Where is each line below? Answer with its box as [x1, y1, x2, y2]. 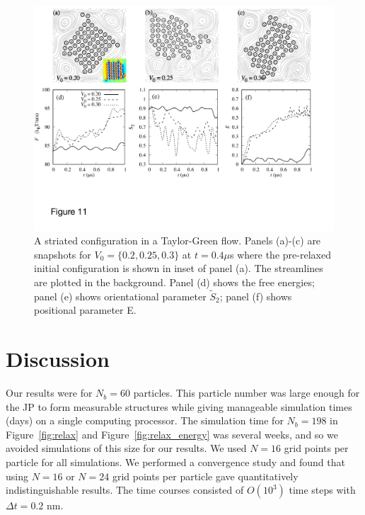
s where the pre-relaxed [230, 247, 331, 261]
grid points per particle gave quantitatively [112, 468, 299, 483]
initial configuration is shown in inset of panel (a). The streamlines [34, 261, 323, 276]
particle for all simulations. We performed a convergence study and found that [6, 455, 345, 470]
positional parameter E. [34, 302, 137, 317]
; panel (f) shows [219, 288, 292, 303]
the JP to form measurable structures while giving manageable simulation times [6, 399, 352, 414]
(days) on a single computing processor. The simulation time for [6, 413, 284, 428]
